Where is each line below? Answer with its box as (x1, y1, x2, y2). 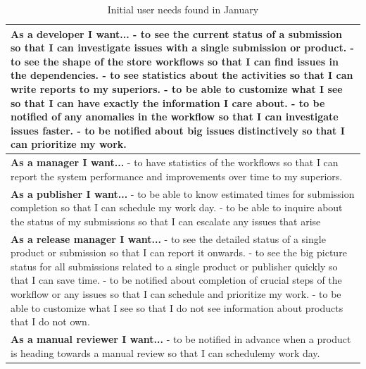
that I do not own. (11, 314, 90, 329)
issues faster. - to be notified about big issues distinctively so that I (11, 123, 345, 137)
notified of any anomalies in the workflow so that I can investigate (11, 109, 339, 124)
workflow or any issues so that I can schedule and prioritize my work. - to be (11, 287, 341, 301)
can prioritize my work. (11, 137, 127, 151)
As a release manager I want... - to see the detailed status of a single (11, 231, 326, 246)
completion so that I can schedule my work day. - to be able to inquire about (11, 200, 343, 215)
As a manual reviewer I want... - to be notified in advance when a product (11, 332, 351, 346)
